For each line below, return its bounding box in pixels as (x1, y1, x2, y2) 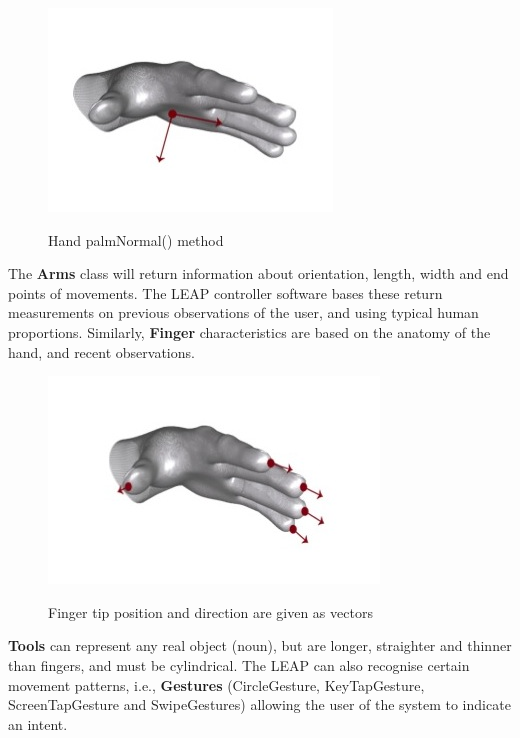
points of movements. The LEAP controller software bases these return (8, 282, 443, 303)
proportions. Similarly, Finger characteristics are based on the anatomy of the (8, 321, 491, 342)
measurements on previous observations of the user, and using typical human (8, 302, 479, 323)
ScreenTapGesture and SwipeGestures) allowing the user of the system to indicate (8, 694, 511, 715)
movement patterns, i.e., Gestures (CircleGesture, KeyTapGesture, (8, 674, 425, 695)
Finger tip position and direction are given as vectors (48, 601, 373, 622)
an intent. (8, 713, 68, 734)
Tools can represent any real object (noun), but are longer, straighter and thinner (8, 635, 512, 656)
